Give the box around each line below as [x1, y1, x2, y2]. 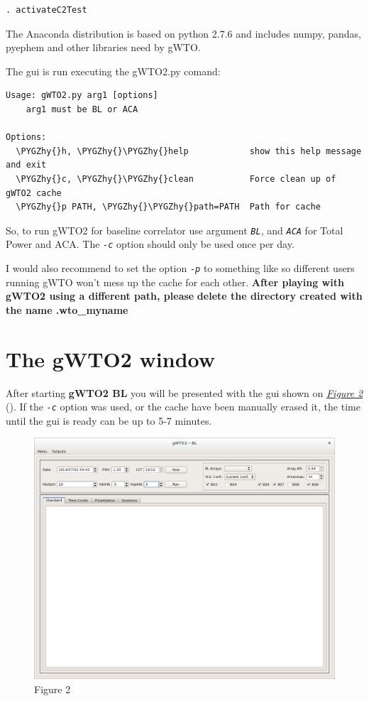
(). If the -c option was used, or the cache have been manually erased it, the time [6, 399, 360, 414]
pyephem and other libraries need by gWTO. [6, 40, 201, 55]
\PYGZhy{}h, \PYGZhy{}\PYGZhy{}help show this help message [16, 146, 362, 156]
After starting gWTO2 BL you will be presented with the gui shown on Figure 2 [6, 385, 363, 400]
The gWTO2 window [6, 344, 216, 373]
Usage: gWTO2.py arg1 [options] [6, 90, 158, 101]
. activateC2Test [6, 5, 87, 15]
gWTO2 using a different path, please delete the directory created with [6, 288, 363, 303]
